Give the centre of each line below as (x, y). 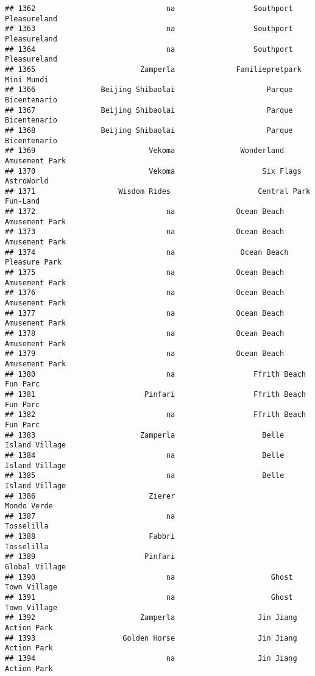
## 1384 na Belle (145, 455)
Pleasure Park (34, 262)
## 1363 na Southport (149, 29)
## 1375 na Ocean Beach (145, 273)
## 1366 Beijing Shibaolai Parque (149, 90)
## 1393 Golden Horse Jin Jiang (151, 638)
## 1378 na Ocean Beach (145, 333)
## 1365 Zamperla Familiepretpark (153, 69)
